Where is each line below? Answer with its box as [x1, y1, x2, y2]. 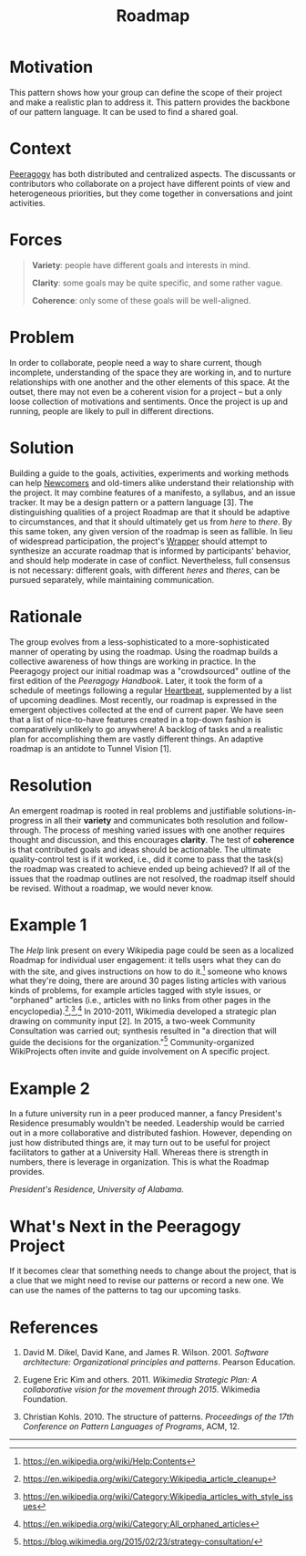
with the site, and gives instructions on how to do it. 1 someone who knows [9, 964, 288, 977]
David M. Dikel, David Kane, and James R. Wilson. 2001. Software [22, 1347, 270, 1358]
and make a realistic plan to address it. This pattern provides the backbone [9, 97, 291, 108]
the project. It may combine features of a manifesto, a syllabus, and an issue [9, 487, 296, 498]
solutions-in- [248, 804, 297, 816]
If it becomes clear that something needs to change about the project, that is [9, 1265, 297, 1277]
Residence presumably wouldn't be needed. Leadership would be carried [9, 1118, 285, 1129]
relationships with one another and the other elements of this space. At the [9, 376, 290, 388]
